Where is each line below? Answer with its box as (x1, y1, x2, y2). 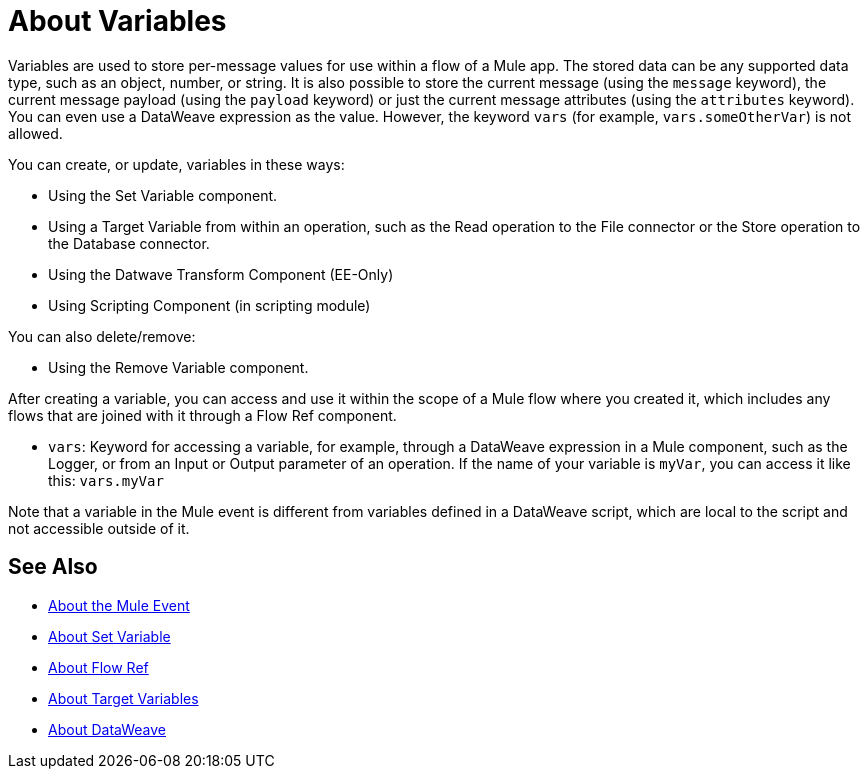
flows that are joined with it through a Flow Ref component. (8, 406, 397, 424)
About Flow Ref (48, 658, 149, 676)
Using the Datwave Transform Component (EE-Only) (48, 265, 394, 283)
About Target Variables (48, 689, 199, 707)
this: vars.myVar (48, 471, 164, 489)
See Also (8, 554, 98, 580)
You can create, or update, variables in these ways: (8, 155, 345, 173)
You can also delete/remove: (8, 327, 196, 345)
